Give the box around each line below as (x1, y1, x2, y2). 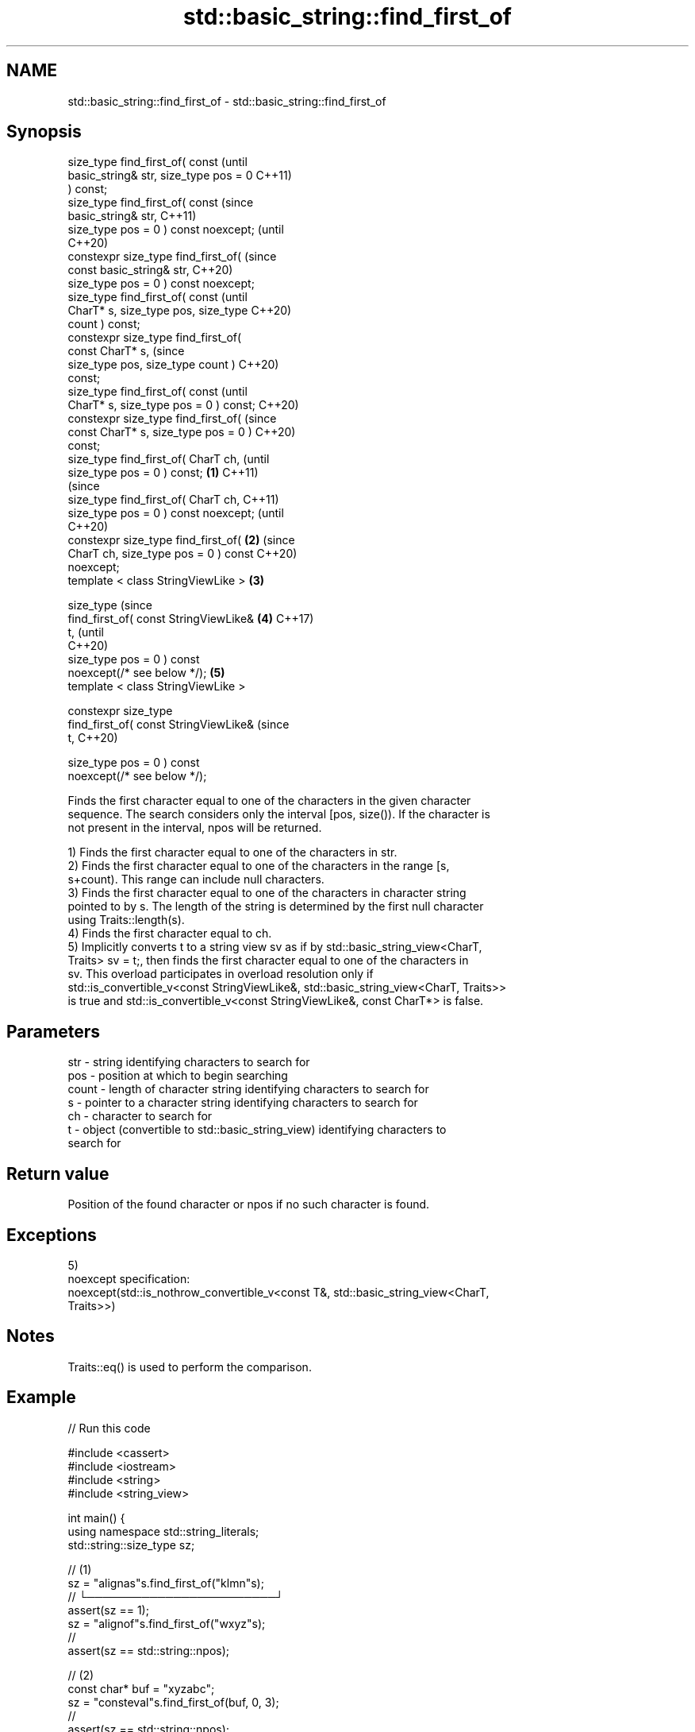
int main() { (67, 1510, 125, 1525)
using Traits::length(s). (67, 913, 185, 927)
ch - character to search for (67, 1109, 213, 1123)
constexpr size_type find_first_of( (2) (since (67, 533, 295, 547)
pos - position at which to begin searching (67, 1069, 288, 1083)
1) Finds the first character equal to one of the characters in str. (67, 845, 397, 860)
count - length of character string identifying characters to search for (67, 1082, 429, 1096)
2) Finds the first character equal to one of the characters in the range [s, (67, 859, 450, 873)
